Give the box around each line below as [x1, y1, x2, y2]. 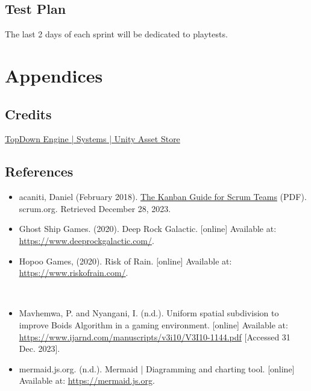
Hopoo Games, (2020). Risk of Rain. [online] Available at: [19, 254, 232, 267]
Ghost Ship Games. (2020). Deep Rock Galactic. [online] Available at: [19, 222, 277, 235]
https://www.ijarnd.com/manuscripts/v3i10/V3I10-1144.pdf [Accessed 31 [19, 330, 291, 343]
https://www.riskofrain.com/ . [19, 266, 128, 279]
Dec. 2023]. [19, 342, 60, 355]
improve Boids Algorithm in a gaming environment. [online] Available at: [19, 318, 288, 331]
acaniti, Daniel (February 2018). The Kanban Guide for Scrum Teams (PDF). [19, 190, 307, 203]
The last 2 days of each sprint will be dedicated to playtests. [5, 28, 228, 40]
